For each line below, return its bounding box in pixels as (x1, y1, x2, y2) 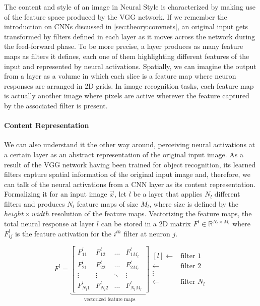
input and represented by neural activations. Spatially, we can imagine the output (4, 60, 256, 71)
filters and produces (4, 198, 65, 209)
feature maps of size (77, 198, 139, 209)
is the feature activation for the (15, 228, 111, 238)
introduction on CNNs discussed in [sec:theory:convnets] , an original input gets (4, 21, 248, 32)
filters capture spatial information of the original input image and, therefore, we (4, 169, 250, 179)
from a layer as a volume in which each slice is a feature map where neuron (4, 71, 236, 81)
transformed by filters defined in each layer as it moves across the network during (4, 31, 255, 41)
